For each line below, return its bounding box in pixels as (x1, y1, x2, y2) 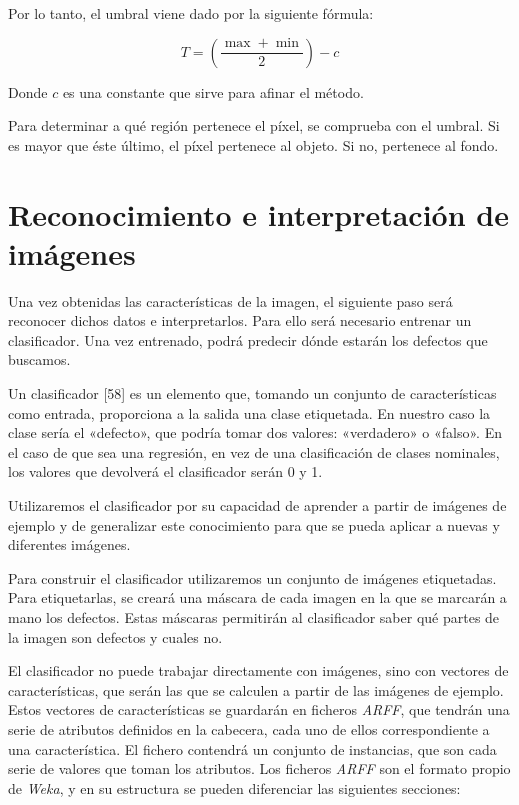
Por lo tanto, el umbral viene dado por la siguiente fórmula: (8, 3, 374, 23)
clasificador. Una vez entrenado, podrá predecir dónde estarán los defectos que (8, 329, 488, 350)
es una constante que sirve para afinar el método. (62, 81, 364, 102)
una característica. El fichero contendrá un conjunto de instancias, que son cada (8, 738, 497, 759)
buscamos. (8, 349, 71, 370)
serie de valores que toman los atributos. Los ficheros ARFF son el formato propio (8, 758, 511, 779)
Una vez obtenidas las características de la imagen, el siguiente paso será (8, 290, 453, 311)
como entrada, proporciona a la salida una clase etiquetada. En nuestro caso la (8, 402, 491, 423)
